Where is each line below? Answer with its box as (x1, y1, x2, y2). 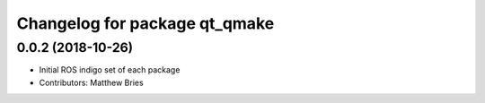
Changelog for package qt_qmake (16, 13, 275, 33)
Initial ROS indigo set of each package (39, 64, 181, 75)
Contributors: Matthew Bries (39, 77, 144, 88)
